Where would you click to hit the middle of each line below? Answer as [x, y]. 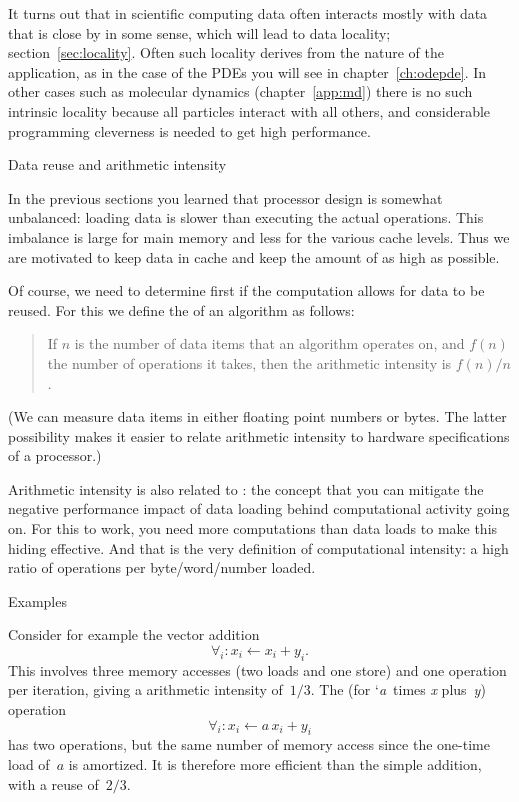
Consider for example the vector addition [134, 634]
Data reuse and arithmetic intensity [117, 164]
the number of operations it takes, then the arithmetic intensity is [249, 362]
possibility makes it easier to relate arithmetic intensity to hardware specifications [259, 435]
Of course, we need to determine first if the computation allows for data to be [246, 290]
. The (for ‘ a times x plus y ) [398, 689]
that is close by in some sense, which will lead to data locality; [199, 32]
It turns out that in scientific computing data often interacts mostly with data [248, 13]
